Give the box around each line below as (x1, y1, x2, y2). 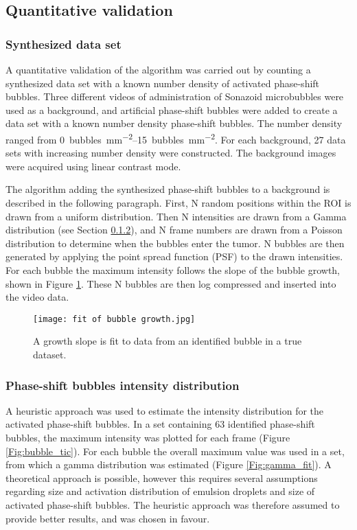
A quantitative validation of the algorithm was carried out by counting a (5, 62, 311, 76)
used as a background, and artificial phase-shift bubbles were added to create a (5, 102, 338, 117)
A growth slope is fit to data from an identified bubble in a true (33, 334, 302, 348)
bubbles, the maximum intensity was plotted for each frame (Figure (5, 430, 290, 444)
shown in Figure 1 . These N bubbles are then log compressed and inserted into (5, 276, 336, 290)
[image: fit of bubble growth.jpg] (33, 314, 196, 324)
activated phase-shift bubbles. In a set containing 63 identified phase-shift (5, 417, 315, 431)
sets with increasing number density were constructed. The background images (5, 146, 336, 160)
